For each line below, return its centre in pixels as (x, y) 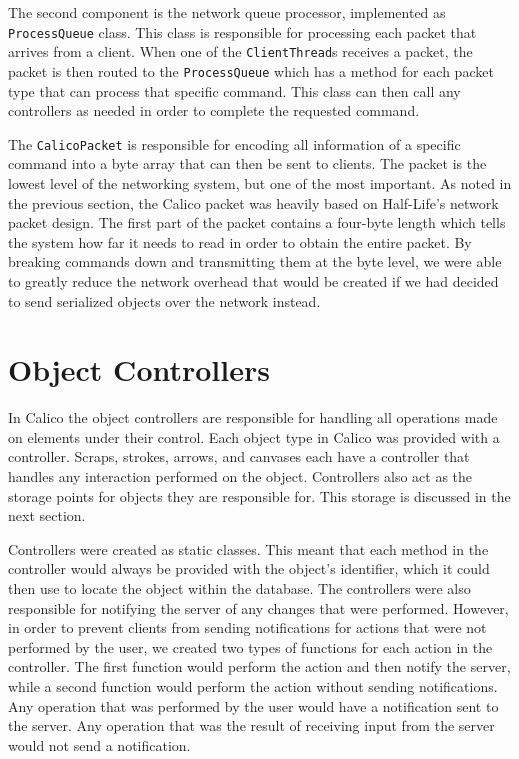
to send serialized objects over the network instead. (164, 300)
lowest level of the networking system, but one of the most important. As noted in (260, 183)
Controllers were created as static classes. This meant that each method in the (248, 548)
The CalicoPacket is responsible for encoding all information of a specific (234, 143)
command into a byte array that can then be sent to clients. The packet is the (247, 163)
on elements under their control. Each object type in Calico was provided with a (254, 436)
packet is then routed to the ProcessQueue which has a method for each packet (251, 70)
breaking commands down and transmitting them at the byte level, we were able (255, 261)
